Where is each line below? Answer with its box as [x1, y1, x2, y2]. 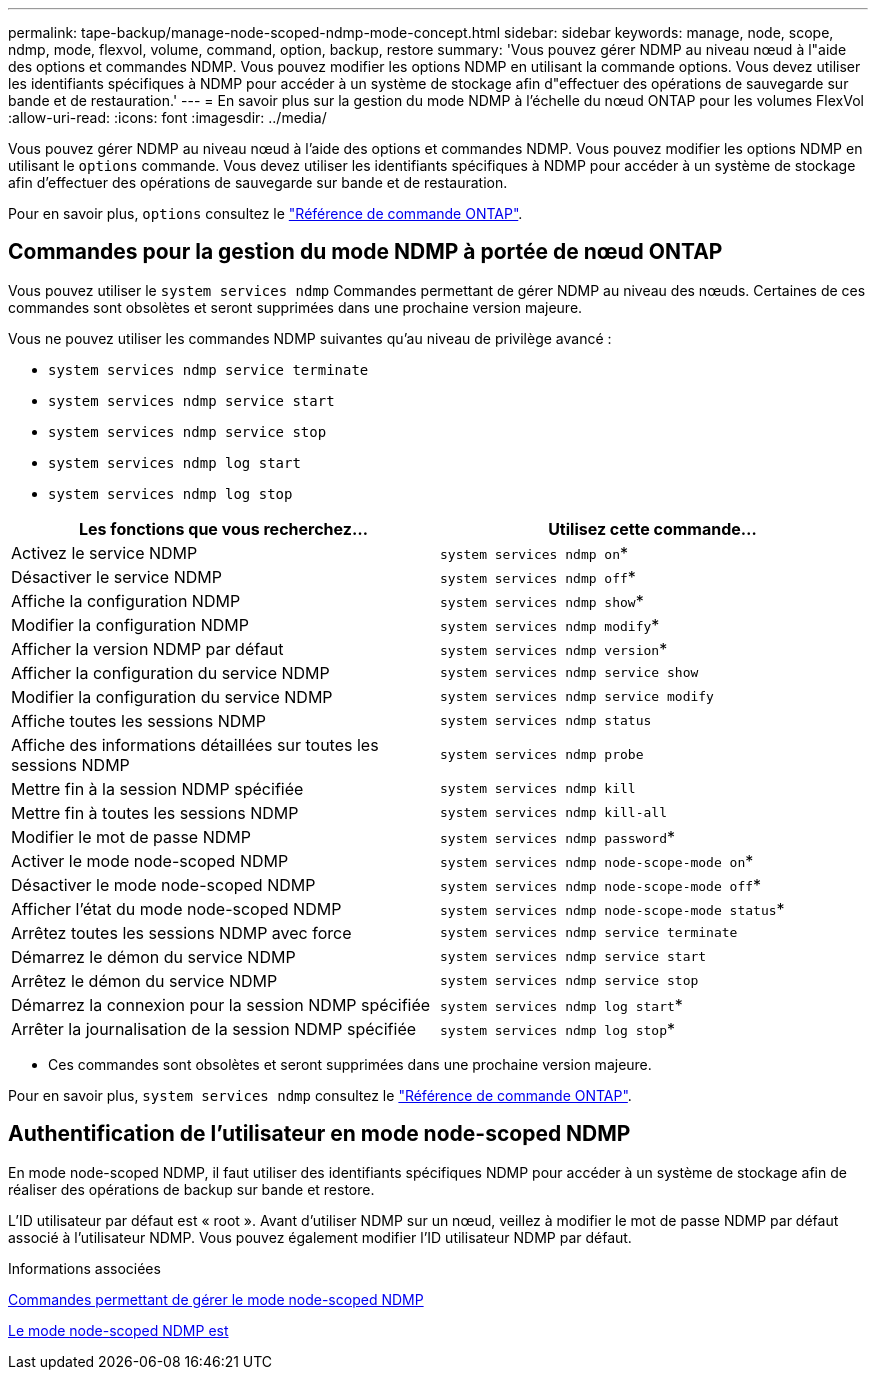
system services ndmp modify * [440, 614, 660, 635]
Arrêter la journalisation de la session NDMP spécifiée [11, 1018, 417, 1039]
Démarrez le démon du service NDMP [11, 946, 296, 967]
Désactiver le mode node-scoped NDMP [11, 874, 316, 895]
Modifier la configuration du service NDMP [11, 686, 333, 707]
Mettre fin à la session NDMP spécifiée [11, 778, 304, 799]
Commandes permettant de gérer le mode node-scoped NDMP [8, 1290, 424, 1308]
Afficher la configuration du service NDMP [11, 662, 330, 683]
